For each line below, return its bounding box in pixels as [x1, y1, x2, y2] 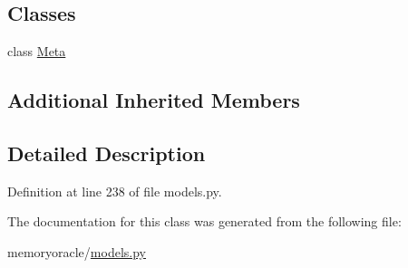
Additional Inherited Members [7, 86, 300, 114]
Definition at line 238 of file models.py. [7, 181, 222, 200]
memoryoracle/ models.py [7, 242, 146, 261]
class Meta [7, 42, 66, 61]
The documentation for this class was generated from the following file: [7, 212, 402, 231]
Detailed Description [7, 139, 206, 167]
